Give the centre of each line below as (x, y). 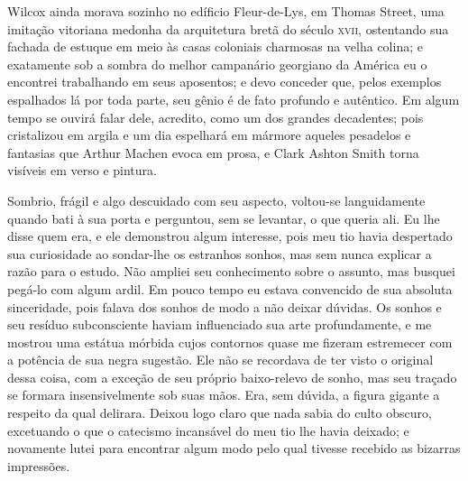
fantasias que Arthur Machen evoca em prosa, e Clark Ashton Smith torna (213, 152)
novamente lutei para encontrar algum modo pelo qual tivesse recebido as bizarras (234, 448)
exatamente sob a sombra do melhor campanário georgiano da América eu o (217, 64)
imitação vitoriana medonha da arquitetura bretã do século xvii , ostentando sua (228, 28)
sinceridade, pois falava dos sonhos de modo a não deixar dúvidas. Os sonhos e (225, 306)
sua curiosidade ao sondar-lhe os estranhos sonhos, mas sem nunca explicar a (220, 253)
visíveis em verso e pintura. (82, 170)
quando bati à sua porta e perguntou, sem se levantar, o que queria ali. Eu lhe (224, 218)
